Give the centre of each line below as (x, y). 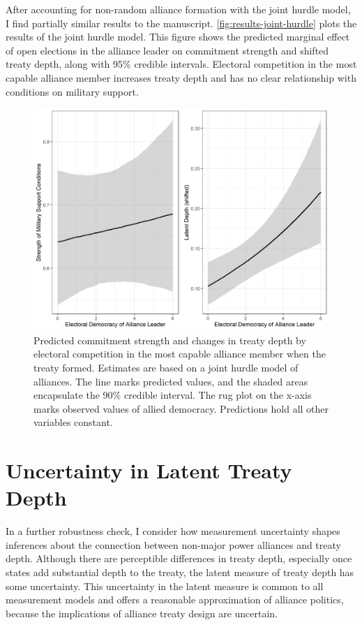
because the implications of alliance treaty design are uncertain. (142, 613)
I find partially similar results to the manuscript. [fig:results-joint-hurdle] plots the (181, 23)
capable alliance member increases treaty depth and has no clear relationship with (181, 77)
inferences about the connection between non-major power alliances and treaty (173, 544)
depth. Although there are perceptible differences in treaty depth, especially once (179, 558)
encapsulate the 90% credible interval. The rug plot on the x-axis (173, 395)
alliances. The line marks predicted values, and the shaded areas (171, 381)
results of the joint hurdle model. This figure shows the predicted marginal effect (178, 37)
